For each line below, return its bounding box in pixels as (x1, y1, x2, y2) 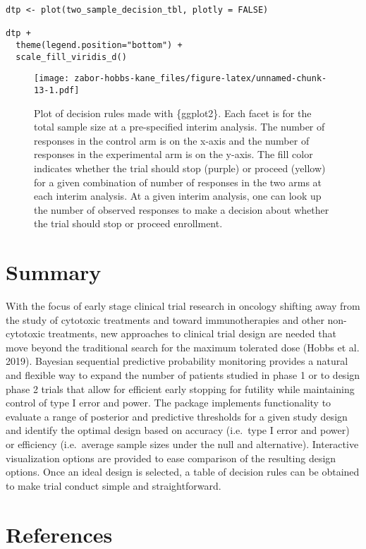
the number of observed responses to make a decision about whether (34, 202, 329, 217)
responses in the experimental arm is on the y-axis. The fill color (34, 147, 313, 162)
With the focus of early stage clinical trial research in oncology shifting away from (6, 298, 360, 313)
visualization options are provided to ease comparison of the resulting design (6, 450, 336, 465)
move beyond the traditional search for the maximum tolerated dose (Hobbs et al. (6, 339, 360, 354)
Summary (6, 258, 102, 286)
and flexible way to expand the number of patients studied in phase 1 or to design (6, 368, 360, 382)
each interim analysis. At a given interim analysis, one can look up (34, 188, 322, 203)
